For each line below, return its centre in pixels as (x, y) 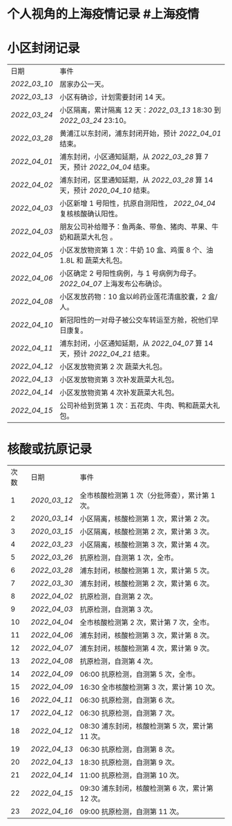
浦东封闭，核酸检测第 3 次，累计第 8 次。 (147, 635)
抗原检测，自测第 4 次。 (118, 661)
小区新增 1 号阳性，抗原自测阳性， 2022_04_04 (138, 203)
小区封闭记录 (44, 48)
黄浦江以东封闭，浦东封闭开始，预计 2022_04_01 (141, 133)
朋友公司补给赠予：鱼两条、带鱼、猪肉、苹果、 (136, 227)
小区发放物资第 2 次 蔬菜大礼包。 (113, 367)
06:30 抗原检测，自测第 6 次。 (129, 700)
